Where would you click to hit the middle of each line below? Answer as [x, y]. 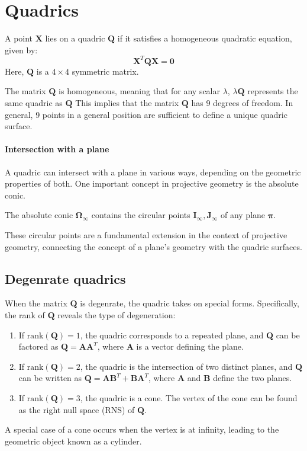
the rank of [25, 314]
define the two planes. [253, 378]
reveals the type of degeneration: [117, 314]
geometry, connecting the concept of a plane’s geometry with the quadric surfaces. [153, 246]
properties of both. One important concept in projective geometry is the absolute [152, 183]
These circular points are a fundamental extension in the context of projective [146, 234]
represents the [273, 91]
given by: [21, 49]
